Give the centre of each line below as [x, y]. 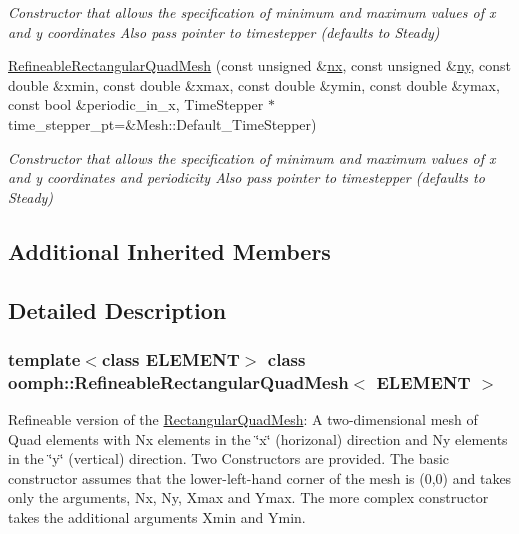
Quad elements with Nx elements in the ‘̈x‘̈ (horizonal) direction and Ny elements [258, 438]
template [44, 358]
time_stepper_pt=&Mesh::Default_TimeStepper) [162, 123]
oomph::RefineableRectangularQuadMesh [178, 381]
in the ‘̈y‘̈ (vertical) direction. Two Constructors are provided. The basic [229, 458]
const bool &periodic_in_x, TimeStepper [136, 104]
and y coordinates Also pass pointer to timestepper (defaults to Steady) [224, 31]
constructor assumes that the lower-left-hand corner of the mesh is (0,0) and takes [260, 477]
